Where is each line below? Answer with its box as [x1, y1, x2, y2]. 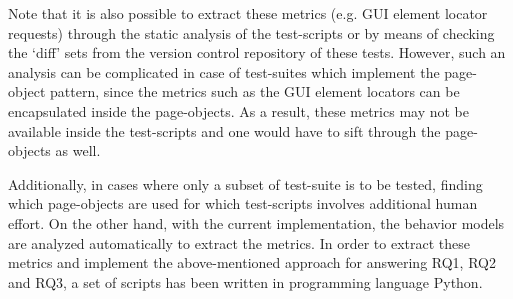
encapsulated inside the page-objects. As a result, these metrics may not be [8, 100, 470, 121]
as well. [55, 140, 101, 161]
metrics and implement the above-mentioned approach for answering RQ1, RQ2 [8, 252, 496, 273]
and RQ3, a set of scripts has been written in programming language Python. [8, 271, 483, 292]
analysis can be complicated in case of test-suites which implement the [8, 61, 440, 82]
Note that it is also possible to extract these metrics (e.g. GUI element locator [8, 3, 488, 23]
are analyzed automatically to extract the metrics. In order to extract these [8, 232, 470, 253]
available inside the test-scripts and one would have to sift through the [8, 120, 441, 141]
